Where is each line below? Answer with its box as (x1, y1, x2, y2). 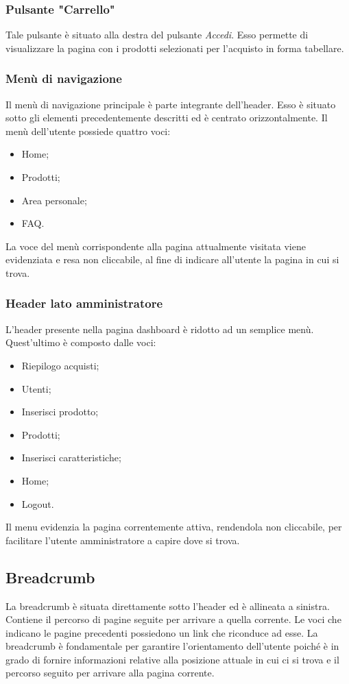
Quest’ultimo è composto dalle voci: (5, 335, 156, 350)
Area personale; (21, 193, 87, 207)
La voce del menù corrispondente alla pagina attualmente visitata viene (5, 239, 306, 253)
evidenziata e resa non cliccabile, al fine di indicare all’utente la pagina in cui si (5, 252, 339, 267)
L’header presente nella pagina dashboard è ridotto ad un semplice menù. (5, 321, 314, 336)
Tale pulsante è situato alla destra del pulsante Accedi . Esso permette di (5, 27, 309, 42)
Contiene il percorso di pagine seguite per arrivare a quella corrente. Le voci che (5, 612, 341, 626)
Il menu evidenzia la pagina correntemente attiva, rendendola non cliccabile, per (5, 520, 342, 534)
